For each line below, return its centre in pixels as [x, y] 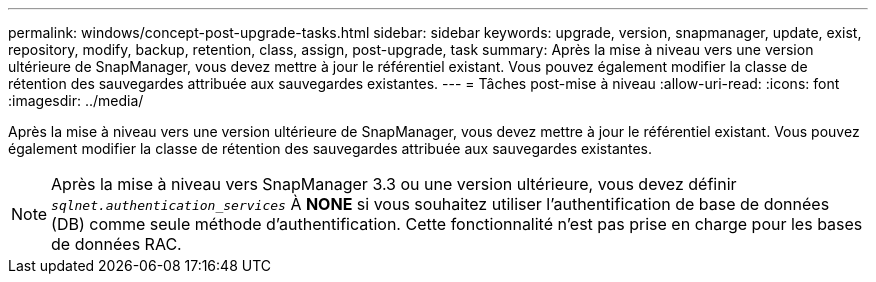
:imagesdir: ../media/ [76, 100]
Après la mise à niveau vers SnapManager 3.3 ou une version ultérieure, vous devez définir [394, 184]
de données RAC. [116, 244]
